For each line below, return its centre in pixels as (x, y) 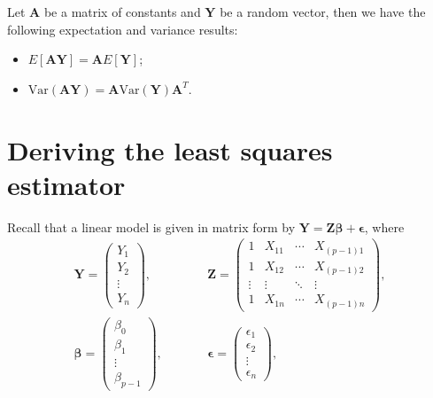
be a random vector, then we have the (323, 12)
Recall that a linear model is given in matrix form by (151, 226)
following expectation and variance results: (123, 29)
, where (384, 226)
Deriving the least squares (170, 149)
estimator (66, 184)
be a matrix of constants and (122, 12)
